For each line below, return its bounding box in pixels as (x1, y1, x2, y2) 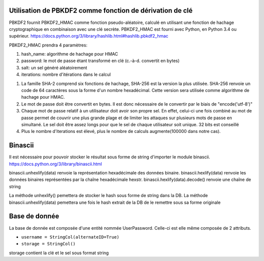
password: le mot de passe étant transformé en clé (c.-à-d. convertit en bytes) (21, 58, 180, 64)
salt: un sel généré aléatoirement (21, 65, 88, 70)
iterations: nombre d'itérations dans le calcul (21, 71, 111, 78)
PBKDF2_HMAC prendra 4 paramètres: (9, 42, 88, 48)
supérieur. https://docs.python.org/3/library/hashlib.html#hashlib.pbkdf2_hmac (9, 33, 169, 39)
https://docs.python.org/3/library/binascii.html (9, 161, 102, 167)
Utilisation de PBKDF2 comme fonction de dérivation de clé (9, 6, 193, 15)
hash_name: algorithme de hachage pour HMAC (21, 51, 118, 57)
